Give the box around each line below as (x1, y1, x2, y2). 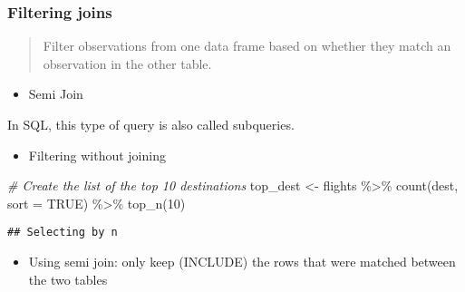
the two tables (28, 269, 108, 288)
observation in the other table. (43, 54, 212, 73)
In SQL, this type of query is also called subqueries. (7, 115, 295, 133)
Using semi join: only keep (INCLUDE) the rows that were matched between (28, 252, 456, 271)
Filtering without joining (28, 145, 166, 164)
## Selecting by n (7, 226, 118, 239)
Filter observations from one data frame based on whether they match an (43, 36, 451, 55)
